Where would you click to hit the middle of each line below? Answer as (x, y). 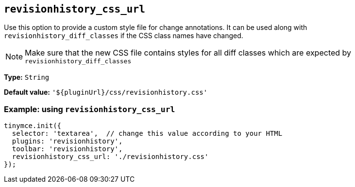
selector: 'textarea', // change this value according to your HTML (147, 134)
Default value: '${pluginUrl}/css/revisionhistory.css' (106, 92)
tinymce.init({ (33, 126)
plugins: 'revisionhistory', (67, 141)
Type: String (27, 77)
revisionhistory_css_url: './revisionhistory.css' (110, 157)
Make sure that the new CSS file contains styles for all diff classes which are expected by (188, 53)
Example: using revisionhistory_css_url (90, 109)
